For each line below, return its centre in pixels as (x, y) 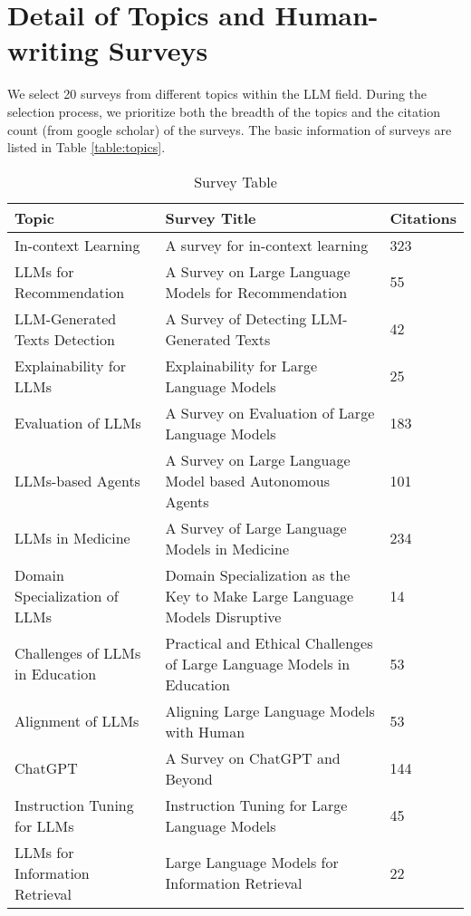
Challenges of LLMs (78, 653)
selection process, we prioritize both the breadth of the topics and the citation (224, 111)
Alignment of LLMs (77, 721)
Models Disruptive (223, 616)
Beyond (189, 778)
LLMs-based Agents (77, 480)
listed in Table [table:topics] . (87, 147)
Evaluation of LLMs (78, 423)
